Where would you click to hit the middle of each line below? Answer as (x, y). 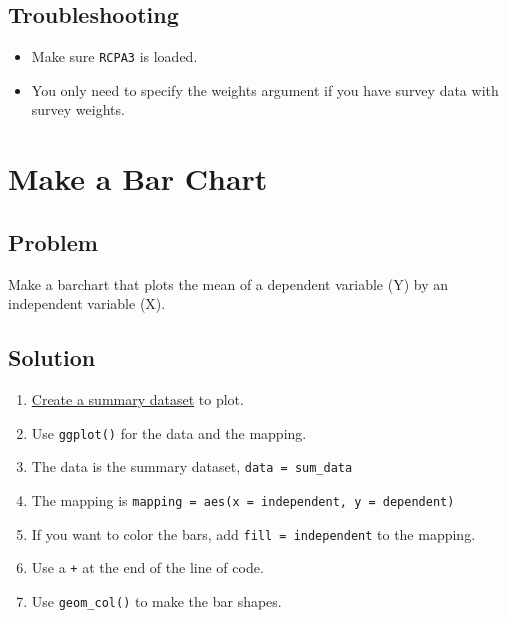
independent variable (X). (87, 303)
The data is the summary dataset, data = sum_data (192, 466)
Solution (52, 357)
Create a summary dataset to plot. (137, 399)
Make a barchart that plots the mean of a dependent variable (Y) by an (228, 283)
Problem (53, 241)
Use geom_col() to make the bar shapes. (156, 600)
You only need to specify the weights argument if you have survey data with (265, 89)
